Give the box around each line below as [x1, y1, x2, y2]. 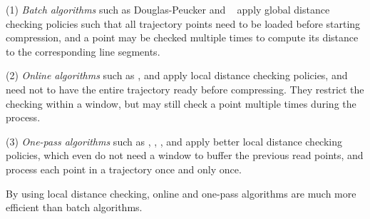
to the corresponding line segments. [6, 44, 160, 58]
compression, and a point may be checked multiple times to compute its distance [6, 30, 359, 45]
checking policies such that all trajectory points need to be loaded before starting [6, 16, 361, 31]
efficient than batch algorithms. [6, 200, 143, 215]
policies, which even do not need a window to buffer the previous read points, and [6, 148, 364, 163]
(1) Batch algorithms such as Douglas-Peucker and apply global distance [6, 2, 330, 16]
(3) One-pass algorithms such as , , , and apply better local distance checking [6, 133, 342, 148]
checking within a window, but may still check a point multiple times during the [6, 96, 356, 111]
